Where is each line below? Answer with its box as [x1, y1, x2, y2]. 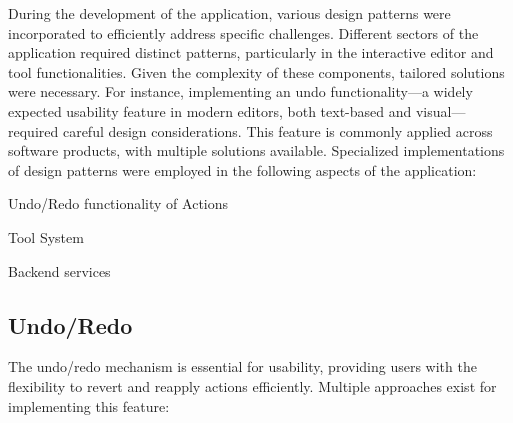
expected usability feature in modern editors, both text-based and [8, 100, 412, 121]
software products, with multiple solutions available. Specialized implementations [8, 140, 505, 161]
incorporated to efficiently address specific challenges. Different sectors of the [8, 22, 479, 43]
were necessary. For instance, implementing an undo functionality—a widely [8, 81, 473, 102]
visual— [415, 100, 466, 121]
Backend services [8, 260, 111, 281]
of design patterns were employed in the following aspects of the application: [8, 159, 477, 180]
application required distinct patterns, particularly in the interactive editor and [8, 42, 494, 63]
